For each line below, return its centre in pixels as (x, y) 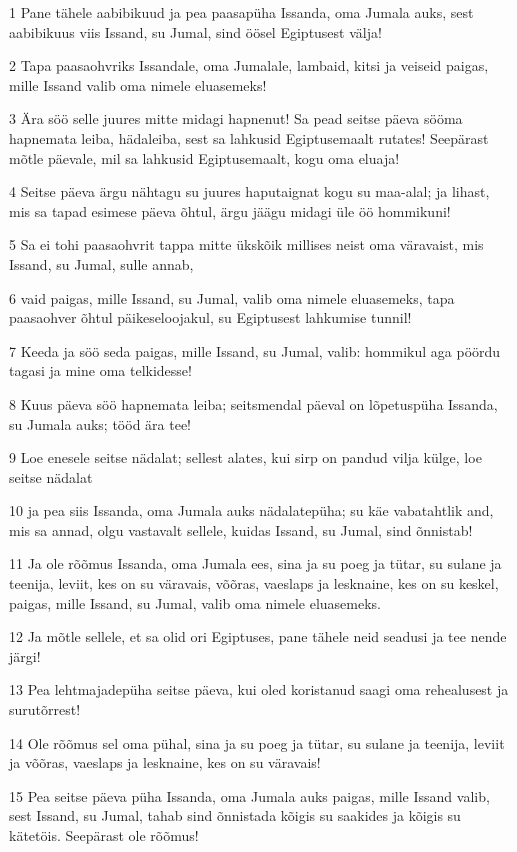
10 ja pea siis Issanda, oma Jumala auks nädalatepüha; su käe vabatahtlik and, (251, 510)
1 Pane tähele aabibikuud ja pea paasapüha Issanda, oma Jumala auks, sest (241, 12)
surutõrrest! (45, 709)
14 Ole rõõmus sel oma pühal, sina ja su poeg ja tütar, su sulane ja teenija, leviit (257, 742)
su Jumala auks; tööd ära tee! (100, 423)
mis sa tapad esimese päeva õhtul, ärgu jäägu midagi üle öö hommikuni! (230, 210)
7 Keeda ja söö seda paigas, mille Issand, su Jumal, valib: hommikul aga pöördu (255, 350)
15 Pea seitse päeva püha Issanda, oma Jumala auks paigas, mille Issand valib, (249, 795)
